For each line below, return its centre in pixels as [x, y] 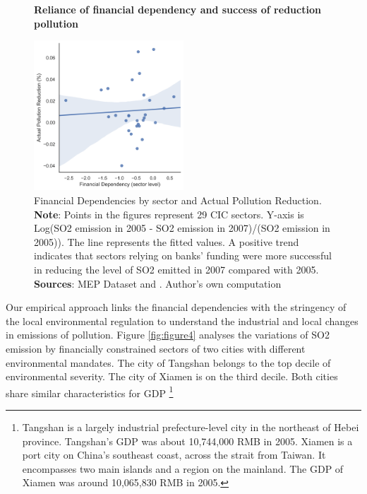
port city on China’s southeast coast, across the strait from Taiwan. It [174, 455]
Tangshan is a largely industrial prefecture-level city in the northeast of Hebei [191, 427]
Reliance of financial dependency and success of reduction [178, 9]
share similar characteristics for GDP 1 [90, 392]
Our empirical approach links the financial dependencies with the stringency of [176, 307]
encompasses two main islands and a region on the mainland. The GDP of [183, 468]
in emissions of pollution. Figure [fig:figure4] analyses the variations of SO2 [168, 335]
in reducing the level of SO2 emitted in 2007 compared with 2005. [176, 269]
